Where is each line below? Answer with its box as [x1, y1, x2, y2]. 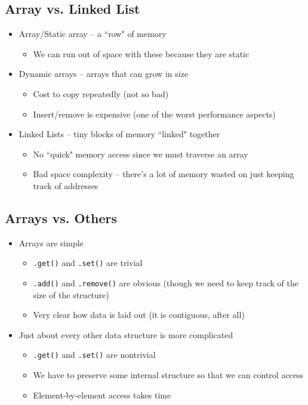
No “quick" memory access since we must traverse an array [33, 147, 248, 160]
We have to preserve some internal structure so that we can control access [33, 369, 304, 381]
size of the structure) [33, 288, 109, 301]
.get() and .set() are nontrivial [33, 348, 156, 361]
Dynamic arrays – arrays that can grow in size [19, 67, 189, 80]
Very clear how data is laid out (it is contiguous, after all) [33, 308, 245, 321]
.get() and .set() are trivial [33, 256, 143, 269]
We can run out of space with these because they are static [33, 47, 250, 60]
